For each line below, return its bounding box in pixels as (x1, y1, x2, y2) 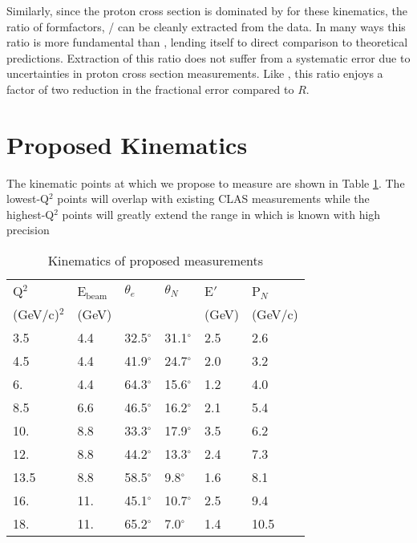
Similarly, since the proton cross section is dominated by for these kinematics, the (6, 2, 408, 18)
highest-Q (6, 205, 55, 222)
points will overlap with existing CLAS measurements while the (57, 190, 370, 207)
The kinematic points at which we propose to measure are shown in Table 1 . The (6, 174, 405, 191)
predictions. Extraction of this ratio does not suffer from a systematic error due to (6, 49, 411, 66)
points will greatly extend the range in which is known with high (62, 205, 381, 222)
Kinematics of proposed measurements (47, 251, 264, 270)
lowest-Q (6, 190, 49, 207)
